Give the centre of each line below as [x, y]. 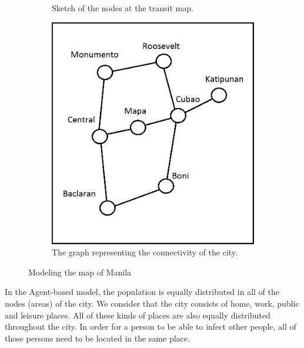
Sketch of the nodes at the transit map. [123, 8]
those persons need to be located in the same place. [97, 338]
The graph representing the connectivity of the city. [145, 252]
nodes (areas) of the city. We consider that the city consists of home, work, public [152, 303]
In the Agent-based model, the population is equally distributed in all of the [142, 292]
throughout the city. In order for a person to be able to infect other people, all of [151, 326]
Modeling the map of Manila [80, 272]
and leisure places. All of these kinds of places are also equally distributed [138, 315]
